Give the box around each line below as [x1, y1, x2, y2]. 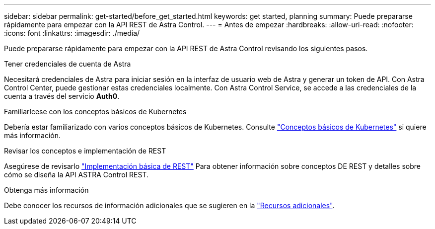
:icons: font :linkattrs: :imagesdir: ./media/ [4, 29, 140, 37]
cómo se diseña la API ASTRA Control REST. [4, 170, 148, 179]
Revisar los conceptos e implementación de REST [4, 147, 166, 155]
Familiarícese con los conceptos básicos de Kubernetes [4, 107, 187, 116]
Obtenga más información [4, 186, 89, 194]
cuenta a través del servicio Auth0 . [4, 92, 120, 100]
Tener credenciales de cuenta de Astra [4, 60, 131, 68]
